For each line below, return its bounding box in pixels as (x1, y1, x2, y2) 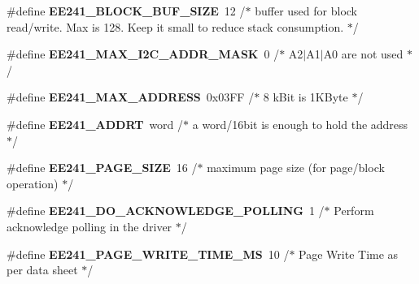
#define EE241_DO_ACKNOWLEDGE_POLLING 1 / (7, 202, 325, 219)
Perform (334, 202, 374, 219)
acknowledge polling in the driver (7, 217, 172, 235)
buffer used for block (255, 2, 357, 19)
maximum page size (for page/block (207, 159, 385, 176)
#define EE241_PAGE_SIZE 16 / (7, 159, 198, 176)
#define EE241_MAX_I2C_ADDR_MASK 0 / (7, 45, 280, 62)
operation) (7, 174, 59, 191)
